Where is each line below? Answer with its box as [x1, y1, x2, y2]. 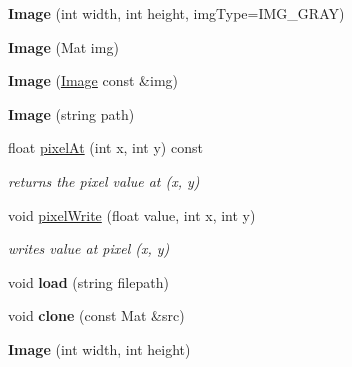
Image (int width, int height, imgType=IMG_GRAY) [8, 3, 345, 23]
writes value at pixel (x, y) [8, 238, 170, 259]
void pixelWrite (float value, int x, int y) [8, 204, 256, 225]
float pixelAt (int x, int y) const [8, 137, 203, 158]
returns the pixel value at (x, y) [8, 170, 200, 191]
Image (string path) [8, 103, 135, 124]
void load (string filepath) [8, 271, 169, 292]
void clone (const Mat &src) [8, 305, 185, 326]
